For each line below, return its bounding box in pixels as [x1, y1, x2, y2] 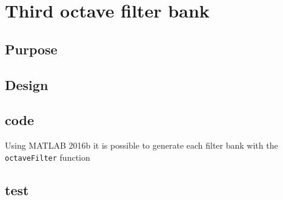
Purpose [5, 39, 58, 58]
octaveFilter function [5, 150, 90, 163]
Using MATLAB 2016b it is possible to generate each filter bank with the [5, 139, 278, 152]
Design [5, 75, 48, 94]
